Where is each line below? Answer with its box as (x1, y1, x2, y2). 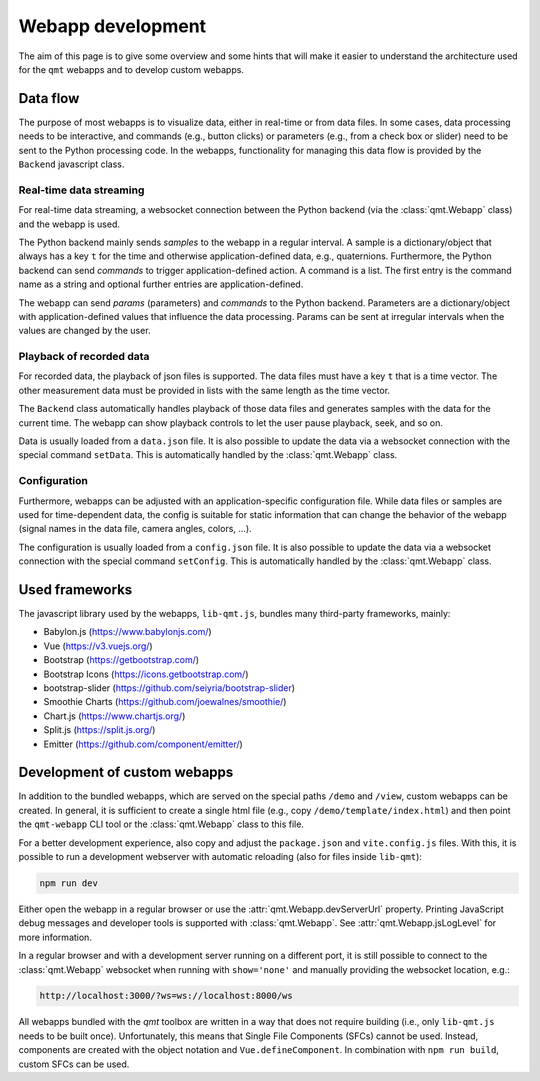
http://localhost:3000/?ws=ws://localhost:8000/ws (39, 990, 294, 1002)
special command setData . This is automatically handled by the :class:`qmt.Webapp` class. (18, 449, 398, 461)
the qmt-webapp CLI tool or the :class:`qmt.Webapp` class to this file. (18, 818, 305, 830)
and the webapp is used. (18, 218, 120, 230)
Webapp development (18, 15, 207, 37)
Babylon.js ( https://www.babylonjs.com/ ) (43, 626, 212, 638)
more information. (18, 931, 92, 943)
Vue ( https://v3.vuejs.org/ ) (43, 640, 154, 652)
